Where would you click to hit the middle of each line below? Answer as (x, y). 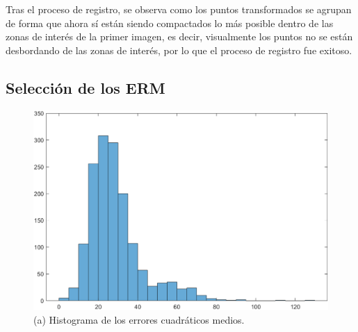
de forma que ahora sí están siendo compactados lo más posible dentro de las (170, 23)
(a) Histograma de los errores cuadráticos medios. (139, 319)
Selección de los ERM (86, 87)
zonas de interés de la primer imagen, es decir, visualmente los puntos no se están (179, 36)
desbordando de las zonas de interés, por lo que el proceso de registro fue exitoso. (179, 50)
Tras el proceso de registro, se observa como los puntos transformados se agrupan (179, 9)
